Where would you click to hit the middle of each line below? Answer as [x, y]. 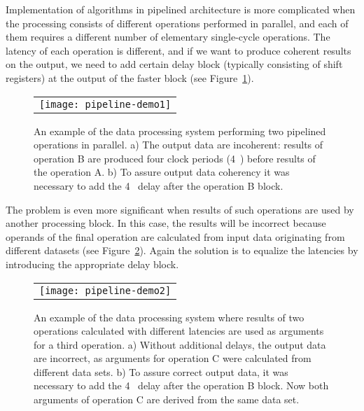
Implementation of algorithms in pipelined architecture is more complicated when [181, 9]
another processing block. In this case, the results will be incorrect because [166, 223]
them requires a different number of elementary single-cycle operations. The [168, 37]
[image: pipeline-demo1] [105, 104]
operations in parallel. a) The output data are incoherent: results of [178, 145]
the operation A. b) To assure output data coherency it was [162, 172]
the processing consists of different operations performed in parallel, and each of [177, 23]
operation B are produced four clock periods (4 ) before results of [175, 158]
